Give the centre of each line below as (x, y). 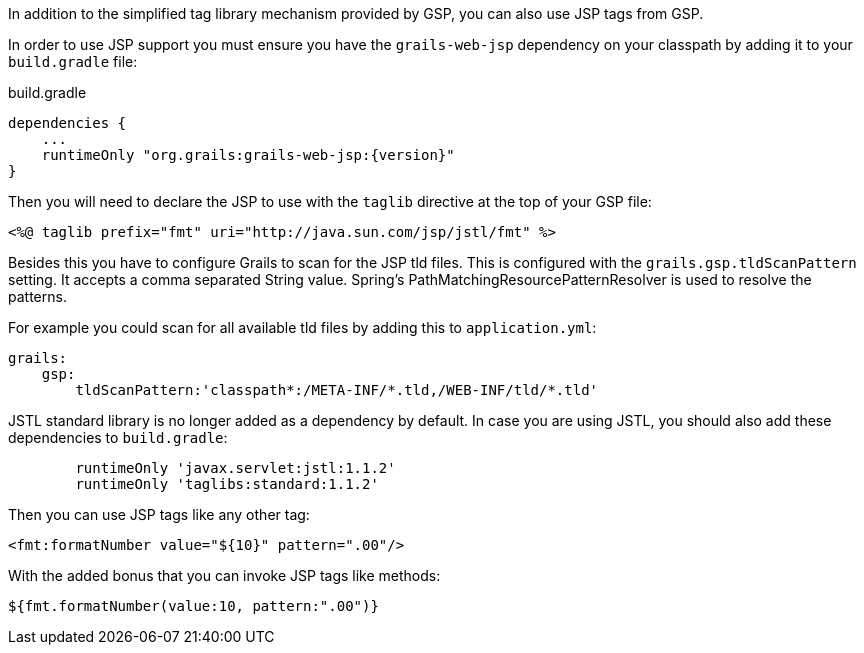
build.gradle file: (73, 61)
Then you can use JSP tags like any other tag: (159, 514)
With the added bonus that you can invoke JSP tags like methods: (224, 575)
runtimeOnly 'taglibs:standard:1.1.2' (227, 484)
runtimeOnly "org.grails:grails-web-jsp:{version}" (248, 155)
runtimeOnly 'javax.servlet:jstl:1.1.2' (235, 468)
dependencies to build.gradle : (118, 437)
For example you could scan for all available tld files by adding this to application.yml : (302, 327)
